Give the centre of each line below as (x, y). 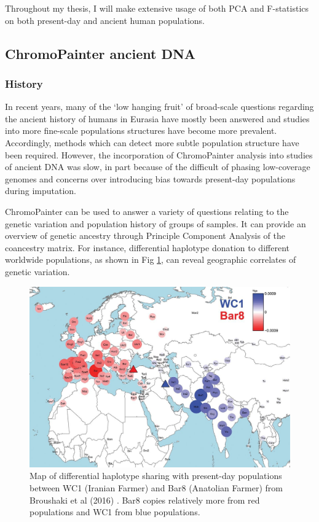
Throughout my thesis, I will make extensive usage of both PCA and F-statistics (157, 8)
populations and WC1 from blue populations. (115, 512)
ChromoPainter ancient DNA (100, 53)
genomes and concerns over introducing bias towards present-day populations (150, 178)
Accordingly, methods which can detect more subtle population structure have (152, 142)
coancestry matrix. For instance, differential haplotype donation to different (147, 247)
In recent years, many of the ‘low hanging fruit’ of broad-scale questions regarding (159, 107)
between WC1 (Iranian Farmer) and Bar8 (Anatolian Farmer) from (156, 488)
